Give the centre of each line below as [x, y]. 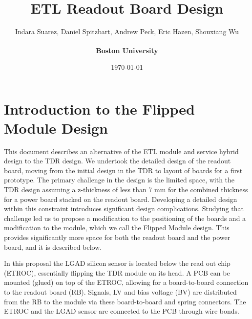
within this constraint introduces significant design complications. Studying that [124, 209]
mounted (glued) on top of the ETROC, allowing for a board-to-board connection [126, 282]
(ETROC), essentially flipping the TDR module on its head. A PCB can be [117, 272]
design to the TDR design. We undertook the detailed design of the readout [117, 161]
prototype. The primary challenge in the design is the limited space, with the [119, 180]
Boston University [127, 50]
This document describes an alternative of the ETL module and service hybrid [121, 151]
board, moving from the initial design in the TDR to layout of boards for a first [123, 170]
